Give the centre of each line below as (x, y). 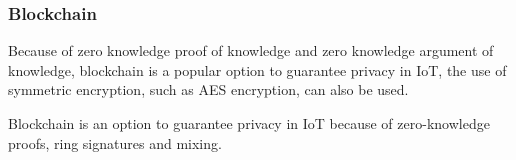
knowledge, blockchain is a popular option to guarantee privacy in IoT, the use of (257, 69)
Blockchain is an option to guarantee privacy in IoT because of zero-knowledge (249, 123)
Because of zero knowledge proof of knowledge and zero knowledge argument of (251, 50)
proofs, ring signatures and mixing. (115, 142)
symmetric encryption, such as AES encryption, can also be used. (208, 89)
